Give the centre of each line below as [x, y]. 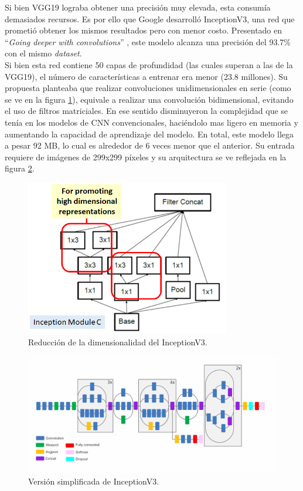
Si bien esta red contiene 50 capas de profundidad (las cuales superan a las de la [149, 64]
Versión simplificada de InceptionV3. [94, 481]
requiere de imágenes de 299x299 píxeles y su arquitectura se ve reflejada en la [146, 157]
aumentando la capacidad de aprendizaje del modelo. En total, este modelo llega [149, 134]
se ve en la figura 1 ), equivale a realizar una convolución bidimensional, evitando [149, 99]
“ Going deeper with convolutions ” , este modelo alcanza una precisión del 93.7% [148, 41]
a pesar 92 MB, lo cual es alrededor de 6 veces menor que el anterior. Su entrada [150, 145]
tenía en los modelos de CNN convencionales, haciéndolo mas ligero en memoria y [151, 122]
